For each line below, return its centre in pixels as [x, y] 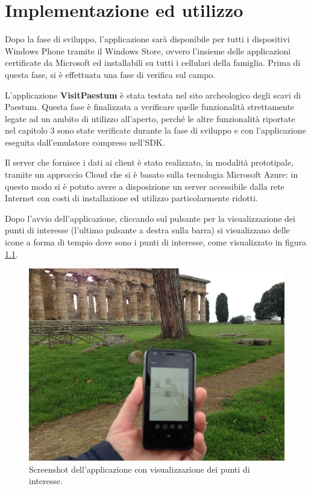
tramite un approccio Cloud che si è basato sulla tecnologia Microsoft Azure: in [152, 174]
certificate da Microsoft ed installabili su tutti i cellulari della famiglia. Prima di [153, 63]
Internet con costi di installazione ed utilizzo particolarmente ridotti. [131, 198]
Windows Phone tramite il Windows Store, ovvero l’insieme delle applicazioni [148, 50]
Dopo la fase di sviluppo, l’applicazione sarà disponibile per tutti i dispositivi [147, 39]
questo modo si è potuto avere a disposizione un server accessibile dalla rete [145, 186]
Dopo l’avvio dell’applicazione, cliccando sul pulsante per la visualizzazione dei [150, 218]
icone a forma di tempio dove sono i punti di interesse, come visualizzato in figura [156, 242]
